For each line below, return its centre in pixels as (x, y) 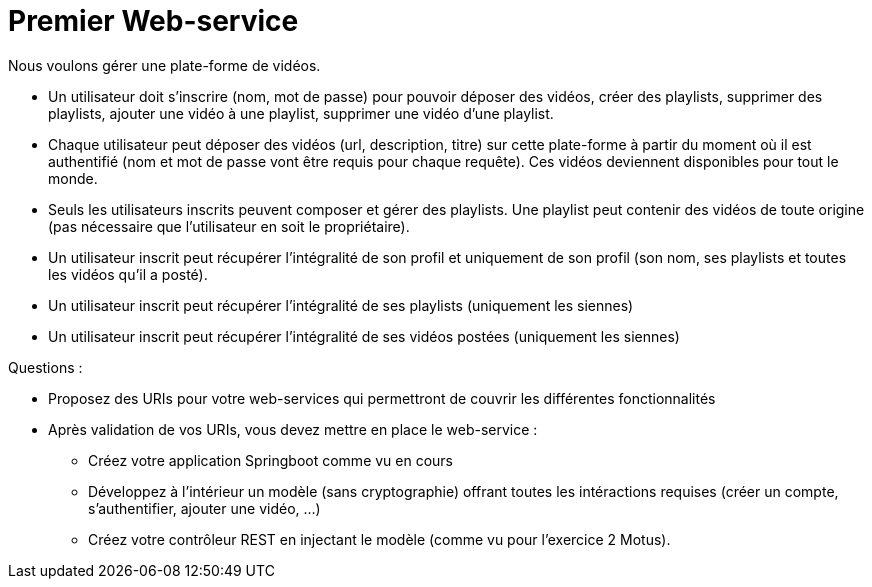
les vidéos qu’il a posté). (128, 274)
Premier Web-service (153, 21)
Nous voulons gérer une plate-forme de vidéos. (164, 65)
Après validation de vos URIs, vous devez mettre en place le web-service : (293, 429)
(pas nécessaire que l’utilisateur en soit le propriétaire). (229, 226)
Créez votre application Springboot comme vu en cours (271, 460)
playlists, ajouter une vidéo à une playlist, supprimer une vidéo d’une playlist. (301, 113)
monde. (73, 178)
